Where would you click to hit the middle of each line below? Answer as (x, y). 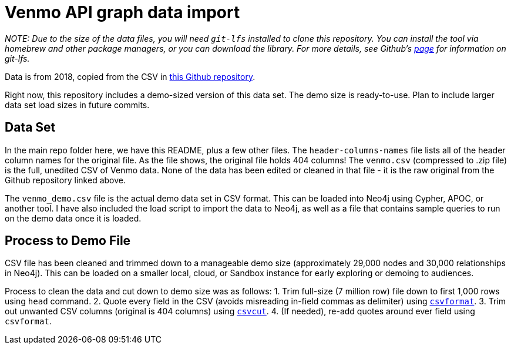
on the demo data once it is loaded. (73, 218)
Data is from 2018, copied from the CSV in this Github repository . (130, 76)
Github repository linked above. (65, 180)
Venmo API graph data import (122, 12)
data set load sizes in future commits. (77, 105)
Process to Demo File (68, 241)
